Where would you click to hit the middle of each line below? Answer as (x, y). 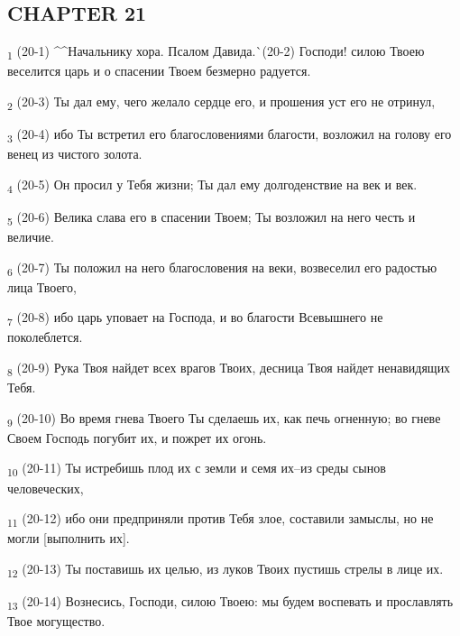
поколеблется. (45, 337)
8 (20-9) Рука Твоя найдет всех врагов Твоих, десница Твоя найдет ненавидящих (229, 369)
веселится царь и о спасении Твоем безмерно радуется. (159, 71)
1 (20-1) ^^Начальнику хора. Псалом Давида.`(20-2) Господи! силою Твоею (216, 52)
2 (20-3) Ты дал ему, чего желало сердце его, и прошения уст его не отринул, (221, 102)
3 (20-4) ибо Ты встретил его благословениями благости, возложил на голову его (230, 135)
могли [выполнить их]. (69, 538)
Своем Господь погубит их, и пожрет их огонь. (137, 437)
